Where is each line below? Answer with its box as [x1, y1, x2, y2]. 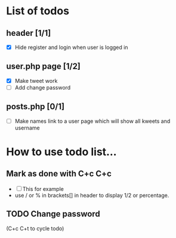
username [14, 124, 40, 131]
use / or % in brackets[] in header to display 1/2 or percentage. [14, 191, 169, 199]
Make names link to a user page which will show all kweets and [14, 118, 171, 125]
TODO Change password [6, 209, 100, 219]
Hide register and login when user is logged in [14, 44, 128, 51]
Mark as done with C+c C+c [6, 169, 112, 179]
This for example [22, 185, 64, 192]
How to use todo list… [6, 145, 118, 159]
